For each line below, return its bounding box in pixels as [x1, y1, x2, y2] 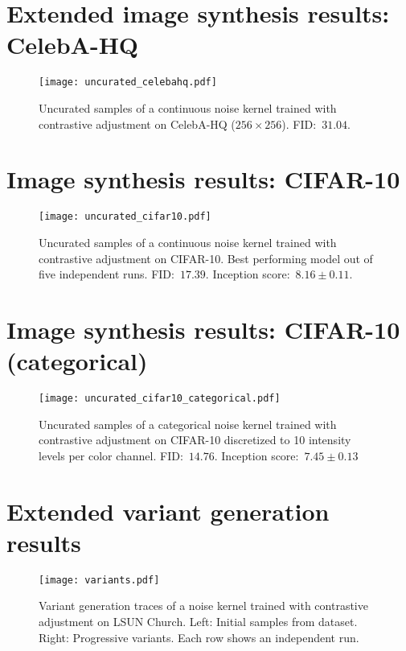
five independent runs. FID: [39, 266, 174, 282]
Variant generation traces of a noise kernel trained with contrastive [39, 597, 368, 614]
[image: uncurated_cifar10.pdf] [39, 211, 211, 223]
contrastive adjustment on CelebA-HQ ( [39, 115, 236, 132]
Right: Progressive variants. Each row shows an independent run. [39, 628, 359, 645]
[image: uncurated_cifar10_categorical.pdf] [39, 393, 281, 405]
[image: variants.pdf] [39, 574, 160, 586]
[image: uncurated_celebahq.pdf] [39, 76, 217, 89]
